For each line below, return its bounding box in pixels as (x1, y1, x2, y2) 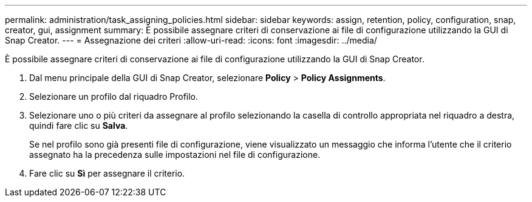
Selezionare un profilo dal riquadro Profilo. (29, 91, 199, 102)
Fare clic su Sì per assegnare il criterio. (29, 168, 185, 178)
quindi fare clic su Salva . (29, 120, 128, 131)
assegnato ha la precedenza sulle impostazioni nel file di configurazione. (29, 149, 321, 160)
